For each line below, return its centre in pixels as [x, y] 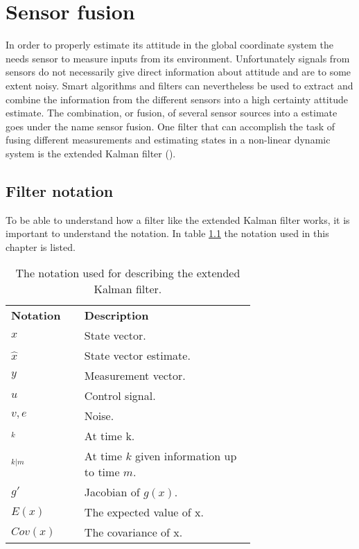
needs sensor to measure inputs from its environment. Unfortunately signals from [178, 58]
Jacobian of [112, 492]
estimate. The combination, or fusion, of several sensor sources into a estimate [172, 113]
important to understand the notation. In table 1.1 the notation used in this [167, 233]
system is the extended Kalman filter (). [91, 153]
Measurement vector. [135, 376]
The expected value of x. [144, 512]
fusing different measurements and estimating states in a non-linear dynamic [168, 140]
